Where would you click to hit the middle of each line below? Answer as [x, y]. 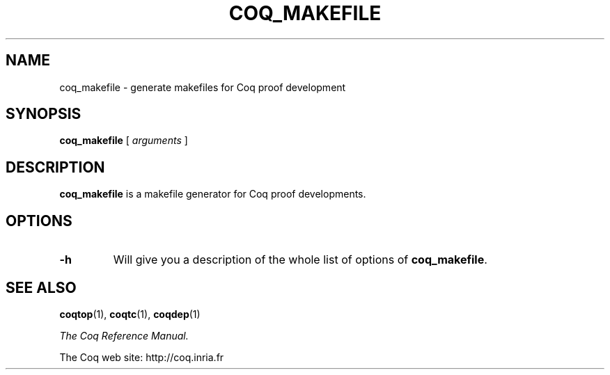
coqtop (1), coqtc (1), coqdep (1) [130, 314]
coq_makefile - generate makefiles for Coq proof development [203, 87]
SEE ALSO [41, 287]
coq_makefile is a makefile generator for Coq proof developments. [213, 194]
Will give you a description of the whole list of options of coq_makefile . [300, 260]
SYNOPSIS [44, 114]
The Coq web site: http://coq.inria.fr [142, 357]
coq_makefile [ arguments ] [124, 141]
